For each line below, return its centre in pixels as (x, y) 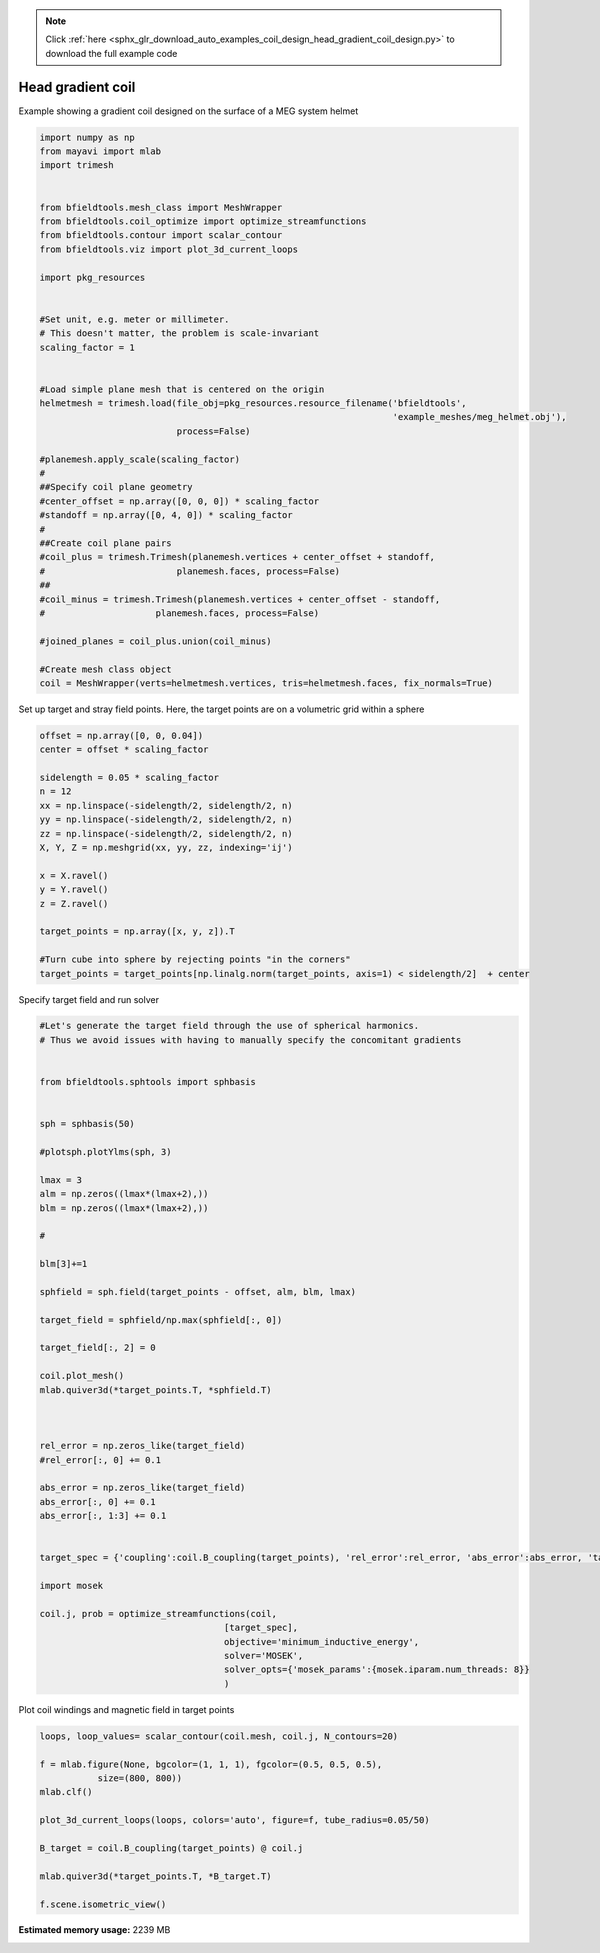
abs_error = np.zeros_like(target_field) (142, 1488)
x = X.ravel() (74, 875)
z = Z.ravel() (74, 903)
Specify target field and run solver (89, 999)
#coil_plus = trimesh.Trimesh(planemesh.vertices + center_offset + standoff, (237, 557)
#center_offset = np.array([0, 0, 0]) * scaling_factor (179, 501)
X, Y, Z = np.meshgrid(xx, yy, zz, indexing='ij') (166, 847)
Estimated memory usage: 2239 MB (94, 1930)
